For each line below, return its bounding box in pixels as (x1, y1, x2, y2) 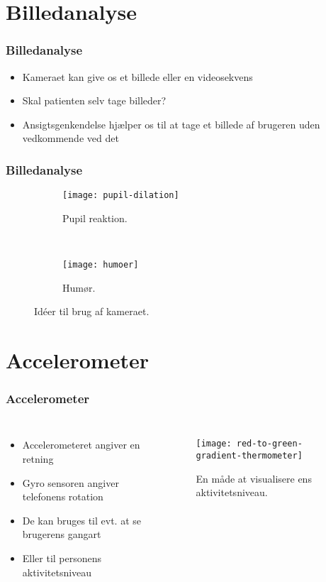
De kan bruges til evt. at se (22, 512, 141, 527)
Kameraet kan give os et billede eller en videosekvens (22, 69, 253, 84)
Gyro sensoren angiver (22, 475, 119, 490)
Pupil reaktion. (62, 210, 128, 225)
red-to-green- (236, 439, 303, 449)
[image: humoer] (62, 260, 139, 270)
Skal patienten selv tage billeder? (22, 93, 167, 108)
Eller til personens (22, 551, 102, 566)
